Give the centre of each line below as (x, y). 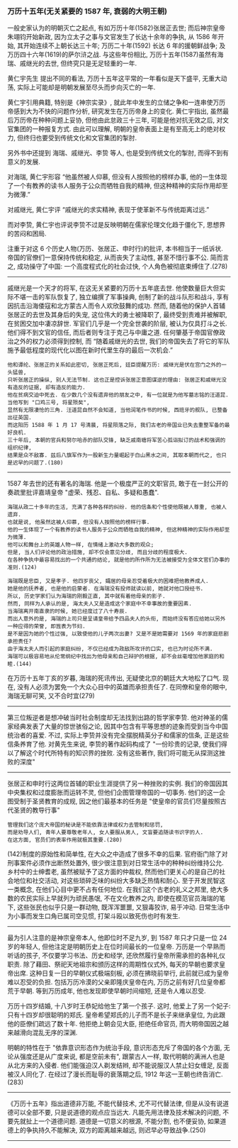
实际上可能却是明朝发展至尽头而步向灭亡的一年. (86, 87)
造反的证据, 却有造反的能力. (49, 388)
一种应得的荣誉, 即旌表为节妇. (47, 626)
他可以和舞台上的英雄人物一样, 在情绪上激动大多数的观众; (81, 545)
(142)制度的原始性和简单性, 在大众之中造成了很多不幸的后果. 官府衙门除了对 (118, 854)
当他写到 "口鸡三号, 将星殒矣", (49, 403)
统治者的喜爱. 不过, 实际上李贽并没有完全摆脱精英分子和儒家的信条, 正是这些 (118, 735)
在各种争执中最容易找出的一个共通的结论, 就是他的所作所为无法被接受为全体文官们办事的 (119, 560)
